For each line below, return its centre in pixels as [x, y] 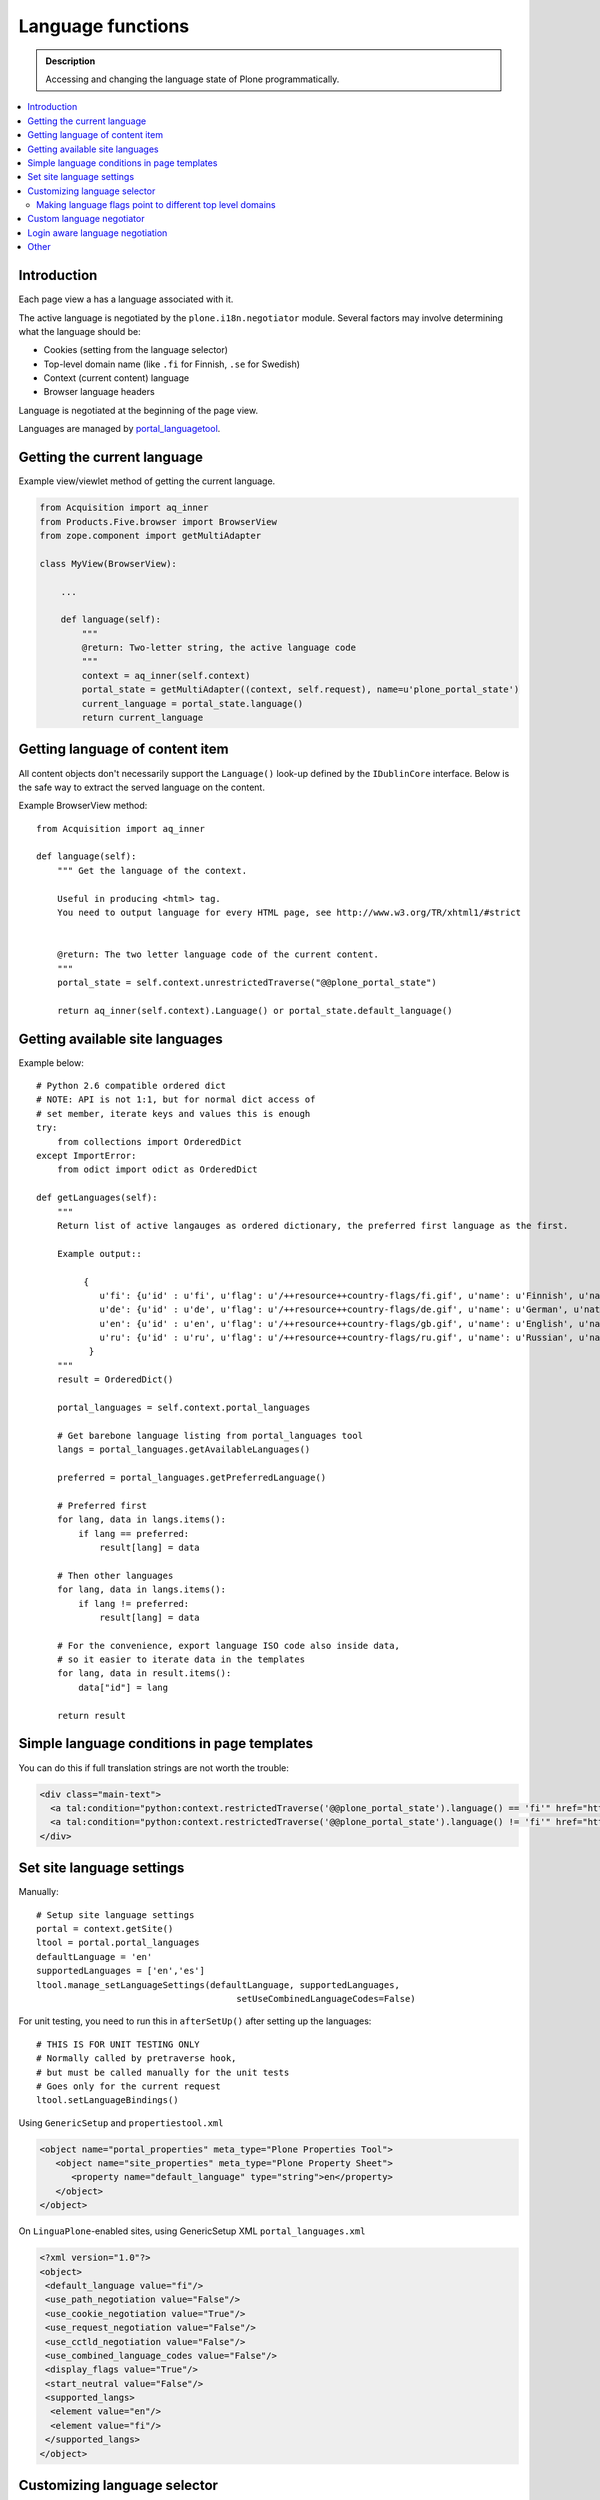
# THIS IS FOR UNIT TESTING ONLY [118, 2044]
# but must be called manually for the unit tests [163, 2072]
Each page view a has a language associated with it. [126, 299]
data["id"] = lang [123, 1687]
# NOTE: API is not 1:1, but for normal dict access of [176, 1099]
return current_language [142, 718]
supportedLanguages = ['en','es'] [120, 1971]
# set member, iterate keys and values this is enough [173, 1113]
